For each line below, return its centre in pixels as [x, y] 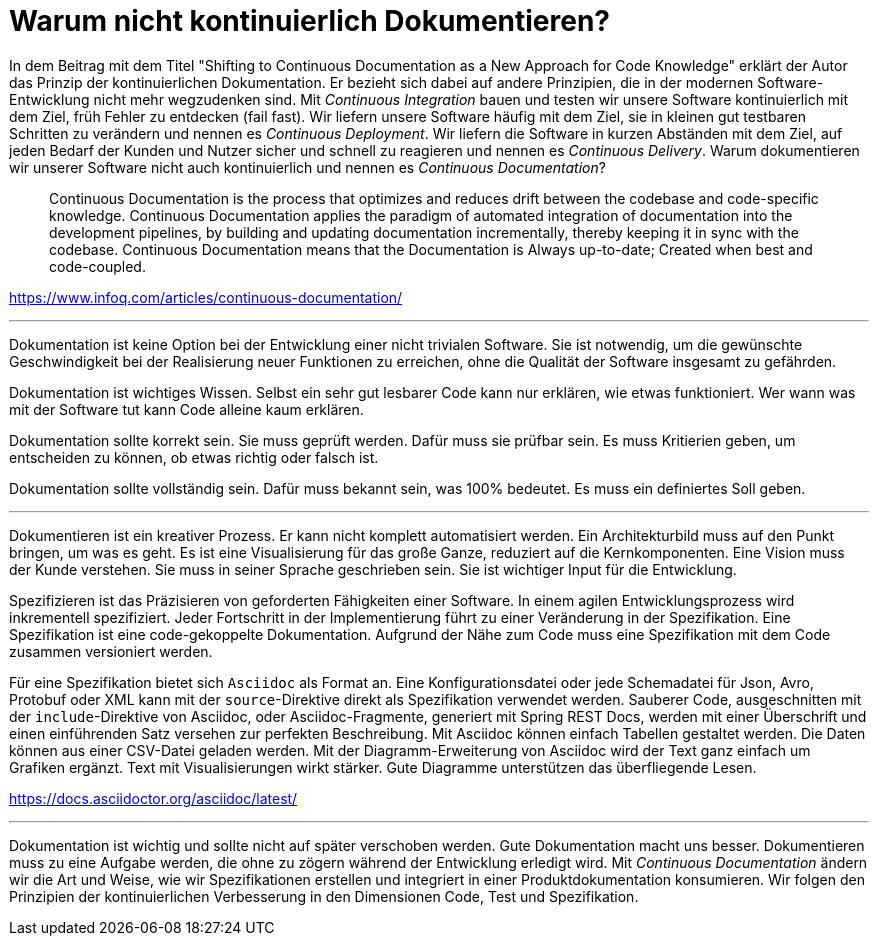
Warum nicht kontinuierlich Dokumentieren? [310, 21]
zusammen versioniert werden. [111, 651]
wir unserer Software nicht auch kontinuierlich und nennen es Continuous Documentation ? [307, 167]
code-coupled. [97, 266]
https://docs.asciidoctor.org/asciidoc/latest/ [153, 798]
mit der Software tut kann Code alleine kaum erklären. [186, 409]
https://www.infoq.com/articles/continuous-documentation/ [206, 297]
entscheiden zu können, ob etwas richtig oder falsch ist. [194, 457]
